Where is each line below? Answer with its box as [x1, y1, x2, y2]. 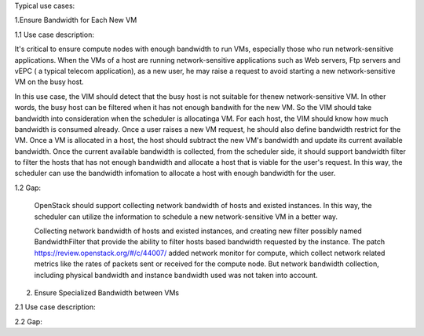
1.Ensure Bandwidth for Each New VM [14, 16, 137, 25]
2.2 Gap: [14, 316, 42, 326]
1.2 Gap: [14, 183, 42, 192]
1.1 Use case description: [14, 30, 94, 39]
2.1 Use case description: [14, 302, 96, 312]
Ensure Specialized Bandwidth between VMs [34, 287, 180, 298]
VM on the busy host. [14, 77, 84, 86]
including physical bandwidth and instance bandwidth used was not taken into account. [34, 270, 318, 279]
